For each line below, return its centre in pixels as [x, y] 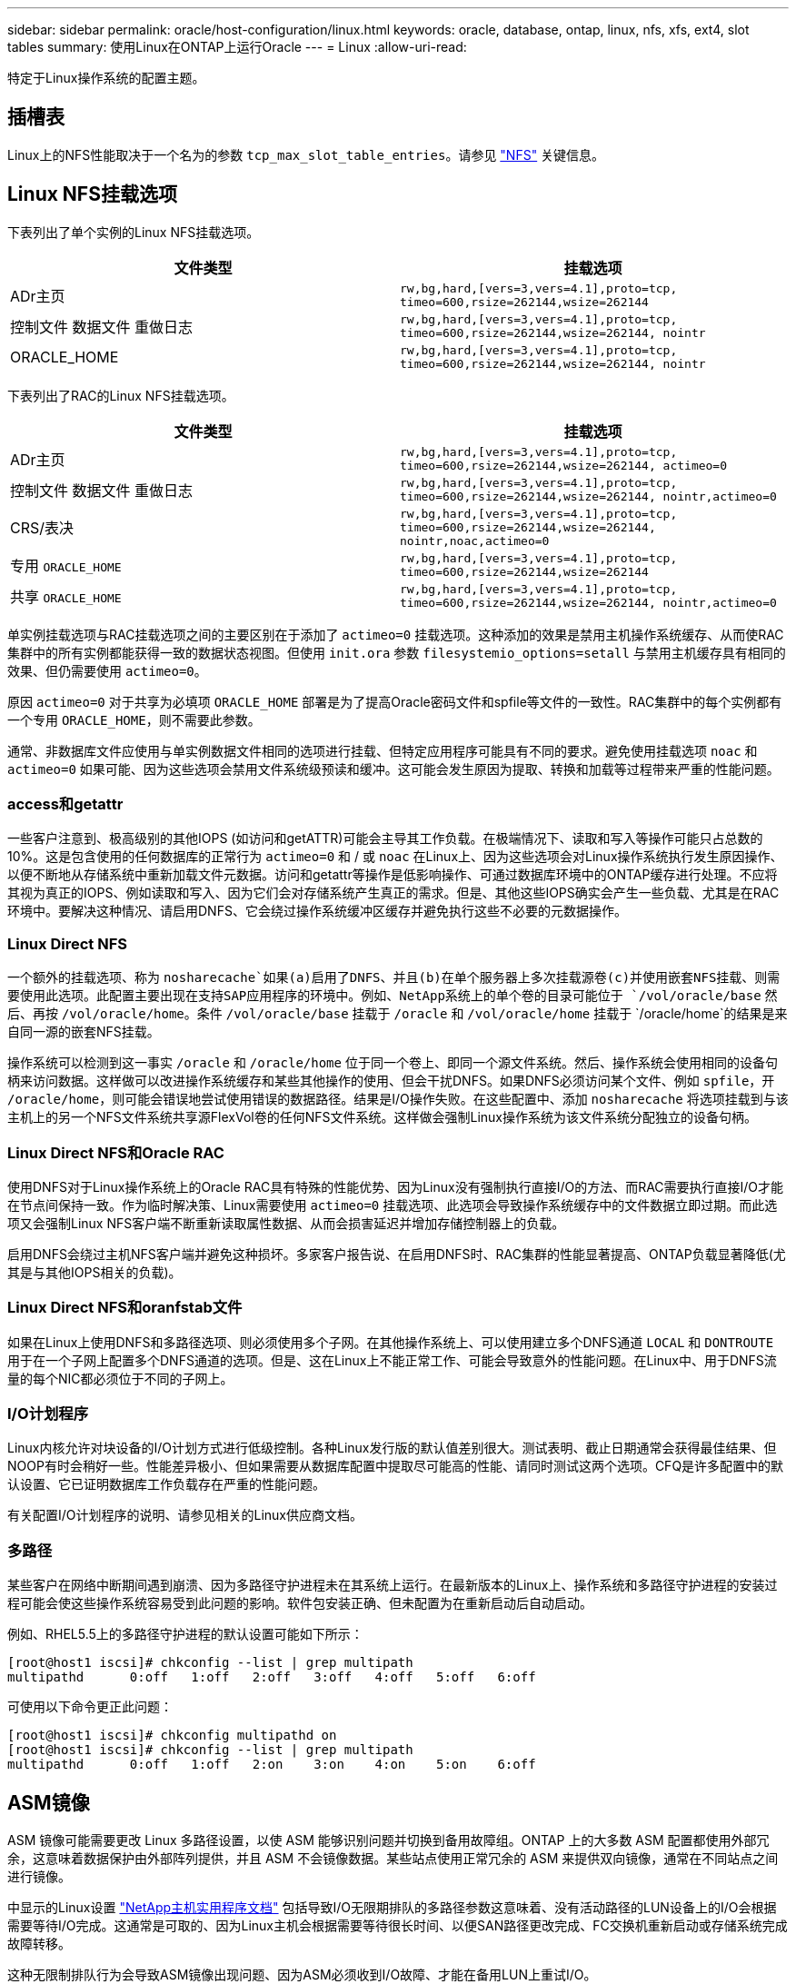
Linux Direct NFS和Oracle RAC [116, 1152]
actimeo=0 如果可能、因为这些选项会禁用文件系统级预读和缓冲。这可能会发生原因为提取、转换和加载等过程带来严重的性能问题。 [393, 769]
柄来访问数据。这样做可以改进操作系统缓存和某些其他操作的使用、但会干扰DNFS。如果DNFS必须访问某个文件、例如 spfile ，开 [391, 1081]
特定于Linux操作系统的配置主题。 [106, 78]
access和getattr [65, 804]
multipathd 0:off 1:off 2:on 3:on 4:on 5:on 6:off [272, 1765]
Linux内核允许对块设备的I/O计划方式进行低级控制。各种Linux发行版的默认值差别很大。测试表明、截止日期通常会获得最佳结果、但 [392, 1448]
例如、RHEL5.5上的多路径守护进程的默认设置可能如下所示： [185, 1634]
